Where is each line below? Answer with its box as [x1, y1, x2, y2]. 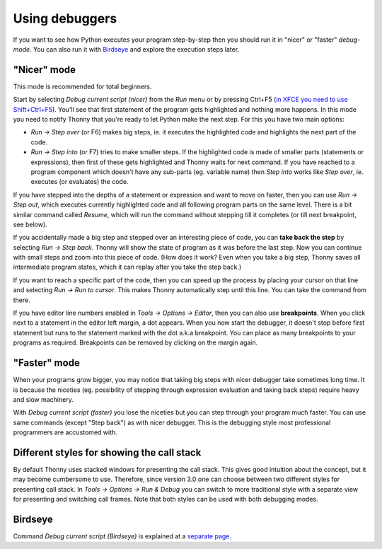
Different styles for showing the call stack [13, 446, 202, 458]
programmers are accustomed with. [13, 428, 118, 437]
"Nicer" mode [13, 64, 76, 76]
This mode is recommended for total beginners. [13, 82, 152, 91]
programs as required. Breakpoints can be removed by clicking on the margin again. [13, 338, 258, 347]
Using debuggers [13, 11, 117, 26]
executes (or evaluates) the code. [30, 178, 129, 186]
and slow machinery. [13, 395, 74, 403]
